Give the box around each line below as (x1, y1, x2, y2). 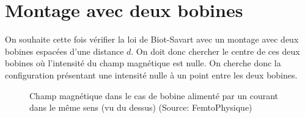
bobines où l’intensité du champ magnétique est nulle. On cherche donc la (5, 57, 281, 69)
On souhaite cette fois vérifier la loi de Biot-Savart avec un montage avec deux (5, 33, 299, 46)
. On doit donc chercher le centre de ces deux (131, 44, 300, 57)
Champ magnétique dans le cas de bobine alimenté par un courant (29, 89, 279, 102)
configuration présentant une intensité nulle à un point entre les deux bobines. (5, 68, 298, 81)
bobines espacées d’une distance (5, 44, 124, 57)
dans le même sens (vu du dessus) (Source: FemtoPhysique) (29, 101, 252, 114)
